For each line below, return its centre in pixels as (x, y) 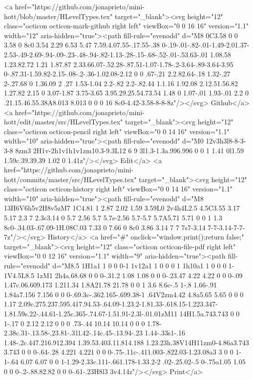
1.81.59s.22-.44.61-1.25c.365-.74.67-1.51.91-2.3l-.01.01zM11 (91, 313)
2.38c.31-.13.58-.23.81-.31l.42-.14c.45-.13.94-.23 (73, 333)
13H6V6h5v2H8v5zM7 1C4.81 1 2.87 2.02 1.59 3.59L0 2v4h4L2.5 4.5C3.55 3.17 (122, 208)
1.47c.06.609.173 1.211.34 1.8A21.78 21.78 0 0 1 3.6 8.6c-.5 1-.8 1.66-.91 (110, 285)
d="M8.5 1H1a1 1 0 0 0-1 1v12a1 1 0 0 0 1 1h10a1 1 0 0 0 (139, 266)
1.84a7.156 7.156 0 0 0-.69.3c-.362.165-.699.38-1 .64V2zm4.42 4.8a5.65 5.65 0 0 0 (124, 294)
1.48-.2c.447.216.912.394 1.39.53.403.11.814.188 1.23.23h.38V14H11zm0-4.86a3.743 (126, 342)
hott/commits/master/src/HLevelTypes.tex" (70, 179)
